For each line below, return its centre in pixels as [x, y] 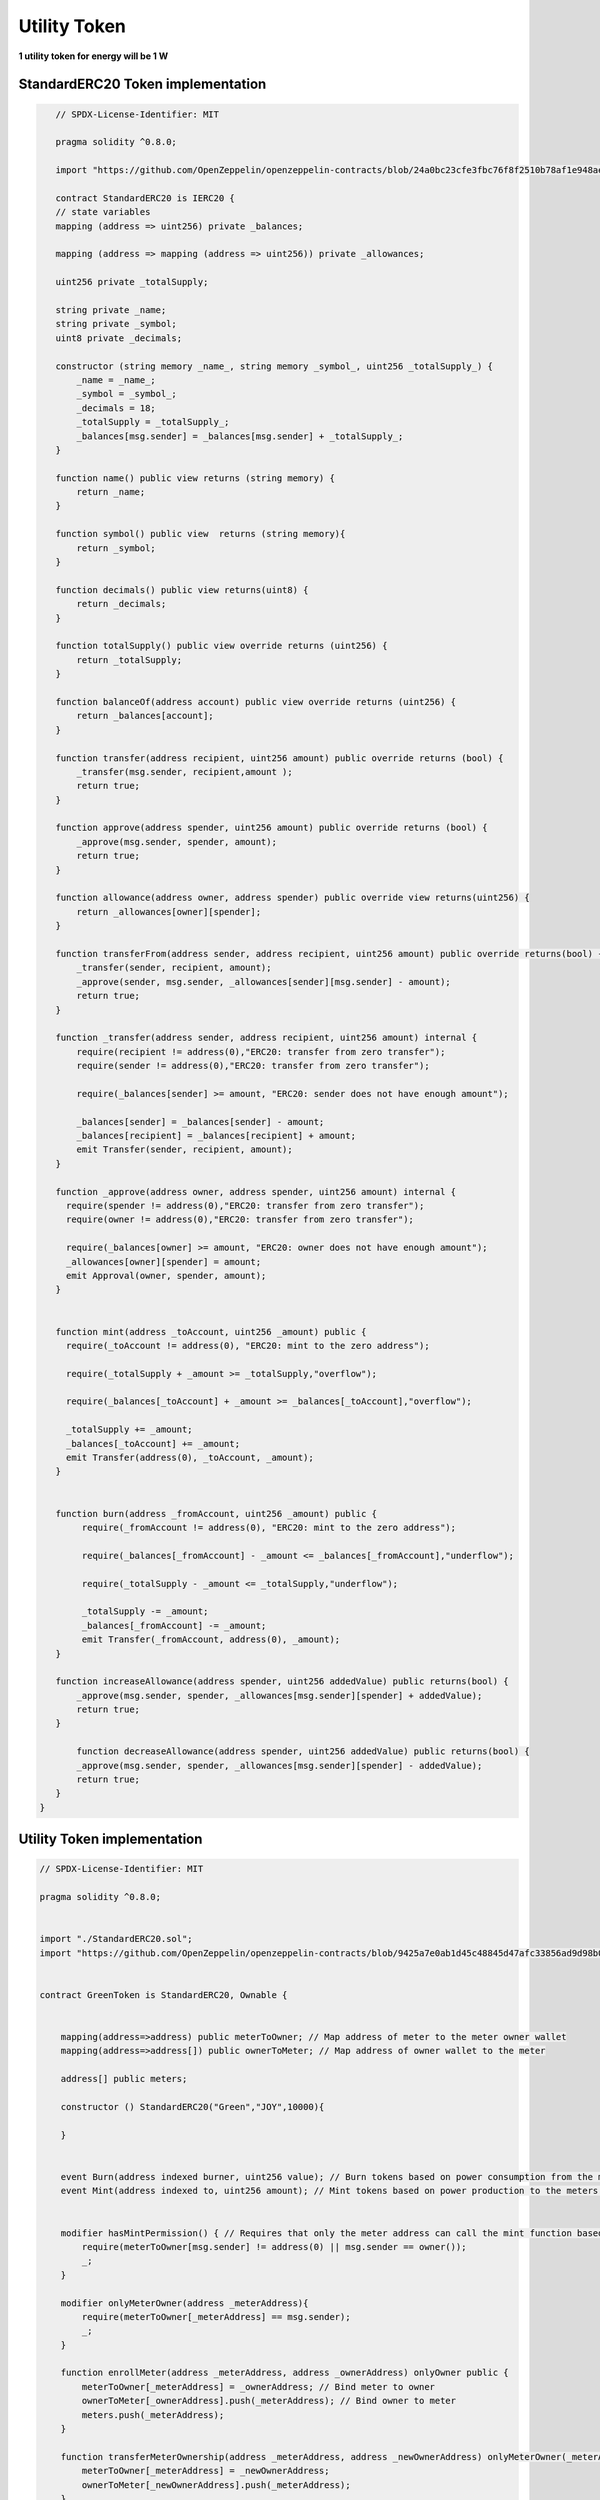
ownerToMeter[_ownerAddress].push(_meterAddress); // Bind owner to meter [269, 2401]
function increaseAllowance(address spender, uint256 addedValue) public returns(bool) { [282, 1681]
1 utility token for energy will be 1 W [93, 56]
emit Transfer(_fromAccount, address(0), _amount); [211, 1639]
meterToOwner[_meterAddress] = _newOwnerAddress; [205, 2471]
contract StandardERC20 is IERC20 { [145, 198]
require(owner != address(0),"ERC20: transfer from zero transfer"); [240, 1219]
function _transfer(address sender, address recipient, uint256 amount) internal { [266, 1038]
